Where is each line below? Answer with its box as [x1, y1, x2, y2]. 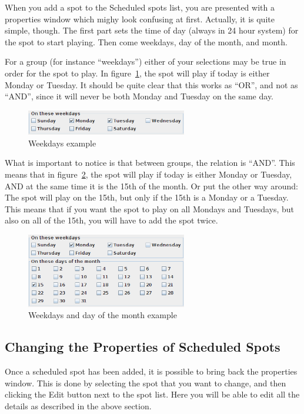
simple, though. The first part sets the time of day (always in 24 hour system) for [5, 24, 299, 36]
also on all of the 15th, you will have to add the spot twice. [5, 214, 218, 226]
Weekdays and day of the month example [28, 309, 177, 321]
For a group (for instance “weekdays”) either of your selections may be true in [5, 55, 286, 68]
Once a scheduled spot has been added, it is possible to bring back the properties [5, 365, 298, 378]
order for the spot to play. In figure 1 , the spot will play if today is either [5, 66, 270, 79]
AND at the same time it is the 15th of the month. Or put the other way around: [5, 179, 299, 192]
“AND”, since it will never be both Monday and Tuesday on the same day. [5, 90, 274, 102]
